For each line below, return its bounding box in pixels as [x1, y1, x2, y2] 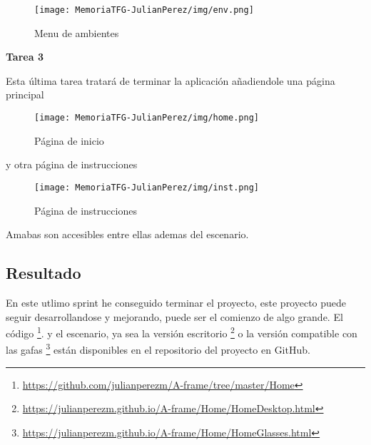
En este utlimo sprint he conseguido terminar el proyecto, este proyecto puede [6, 295, 347, 310]
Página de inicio [34, 133, 104, 148]
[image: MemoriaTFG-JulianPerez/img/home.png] [34, 113, 259, 123]
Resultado [6, 262, 81, 284]
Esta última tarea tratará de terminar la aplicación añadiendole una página [6, 73, 335, 88]
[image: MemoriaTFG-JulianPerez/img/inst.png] [34, 182, 259, 193]
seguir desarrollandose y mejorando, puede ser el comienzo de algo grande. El [6, 309, 343, 324]
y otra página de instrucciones [6, 157, 138, 172]
